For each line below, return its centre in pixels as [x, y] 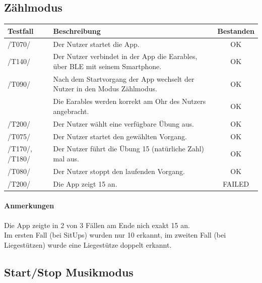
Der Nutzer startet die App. [96, 44]
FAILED [236, 183]
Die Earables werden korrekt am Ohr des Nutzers [129, 101]
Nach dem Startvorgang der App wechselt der [124, 78]
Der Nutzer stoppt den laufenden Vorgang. [119, 171]
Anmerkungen [29, 206]
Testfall [21, 31]
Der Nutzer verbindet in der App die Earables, [125, 56]
